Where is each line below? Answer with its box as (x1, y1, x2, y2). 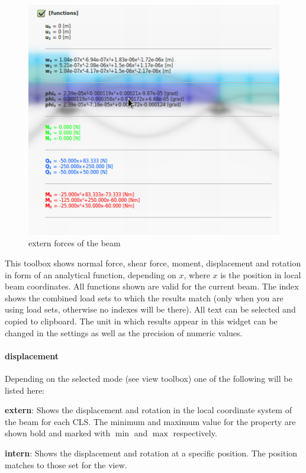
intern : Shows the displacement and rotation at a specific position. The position (5, 447, 298, 459)
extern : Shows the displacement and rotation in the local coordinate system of (5, 404, 292, 416)
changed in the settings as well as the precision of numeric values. (5, 326, 243, 339)
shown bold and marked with (5, 427, 111, 439)
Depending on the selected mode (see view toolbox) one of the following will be (5, 372, 292, 385)
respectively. (173, 427, 217, 439)
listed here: (5, 384, 45, 396)
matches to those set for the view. (5, 458, 127, 471)
